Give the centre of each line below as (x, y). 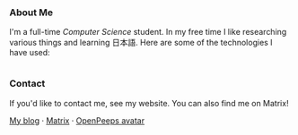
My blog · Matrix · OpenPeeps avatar (77, 120)
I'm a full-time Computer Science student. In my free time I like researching (148, 32)
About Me (31, 13)
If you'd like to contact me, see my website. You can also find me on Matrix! (149, 103)
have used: (30, 53)
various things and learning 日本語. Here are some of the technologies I (141, 43)
